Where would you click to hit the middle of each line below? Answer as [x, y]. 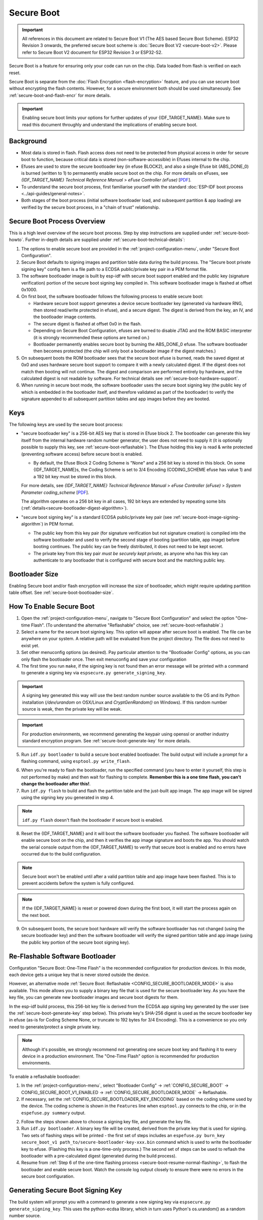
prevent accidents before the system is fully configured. [78, 883]
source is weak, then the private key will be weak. [72, 709]
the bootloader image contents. [65, 317]
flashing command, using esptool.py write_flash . [76, 761]
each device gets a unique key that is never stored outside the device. [79, 975]
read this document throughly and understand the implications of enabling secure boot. [110, 124]
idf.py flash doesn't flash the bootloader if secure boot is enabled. [93, 820]
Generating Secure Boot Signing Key [66, 1190]
